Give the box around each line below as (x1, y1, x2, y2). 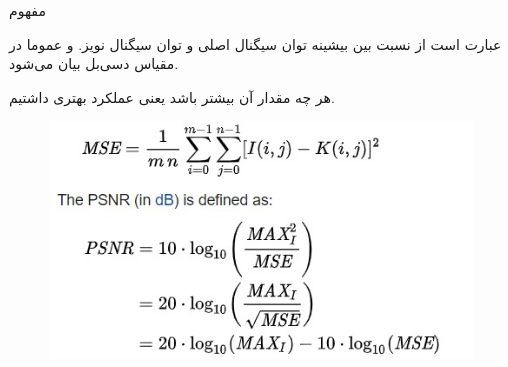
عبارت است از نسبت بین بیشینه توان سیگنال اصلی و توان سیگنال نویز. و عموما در (9, 33, 502, 54)
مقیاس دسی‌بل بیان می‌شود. (9, 53, 179, 74)
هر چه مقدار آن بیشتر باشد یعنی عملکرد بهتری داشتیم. (9, 86, 335, 107)
